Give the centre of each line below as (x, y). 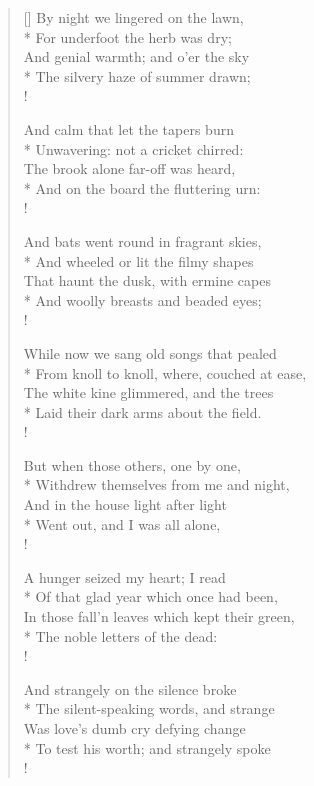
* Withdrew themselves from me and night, (156, 484)
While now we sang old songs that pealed (150, 352)
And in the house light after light (125, 504)
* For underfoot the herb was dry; (127, 36)
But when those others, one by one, (132, 464)
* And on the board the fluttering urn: (142, 187)
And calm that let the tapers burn (128, 128)
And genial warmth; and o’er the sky (136, 56)
